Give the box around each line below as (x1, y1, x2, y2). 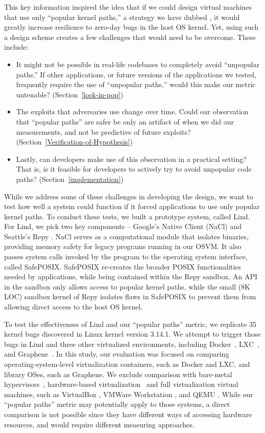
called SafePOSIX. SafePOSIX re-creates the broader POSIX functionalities (4, 261, 242, 272)
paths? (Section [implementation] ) (16, 173, 124, 184)
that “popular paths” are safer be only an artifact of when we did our (16, 116, 234, 127)
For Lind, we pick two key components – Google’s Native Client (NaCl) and (4, 221, 242, 232)
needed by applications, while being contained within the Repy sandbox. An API (4, 271, 258, 282)
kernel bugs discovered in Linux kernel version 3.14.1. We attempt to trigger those (4, 328, 261, 339)
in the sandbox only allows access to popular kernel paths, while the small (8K (4, 281, 250, 292)
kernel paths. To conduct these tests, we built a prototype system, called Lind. (4, 211, 250, 221)
